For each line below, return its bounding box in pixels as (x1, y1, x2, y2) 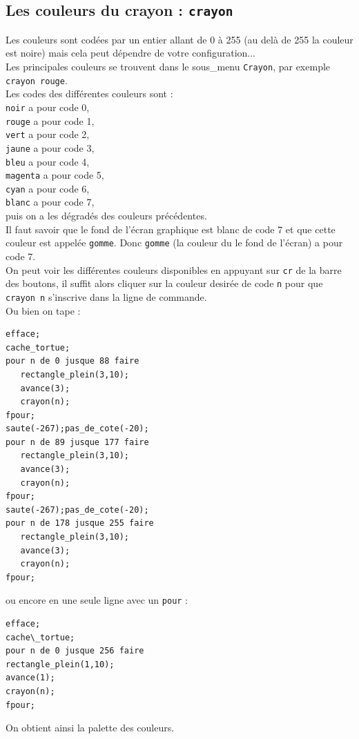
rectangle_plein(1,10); (6, 659, 115, 669)
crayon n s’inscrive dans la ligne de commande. (6, 289, 207, 304)
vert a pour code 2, (6, 127, 90, 141)
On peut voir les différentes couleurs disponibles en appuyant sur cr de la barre (6, 262, 342, 277)
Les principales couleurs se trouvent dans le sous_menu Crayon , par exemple (6, 59, 331, 73)
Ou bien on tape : (6, 303, 81, 317)
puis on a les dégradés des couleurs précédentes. (6, 208, 207, 223)
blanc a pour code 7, (6, 195, 95, 209)
